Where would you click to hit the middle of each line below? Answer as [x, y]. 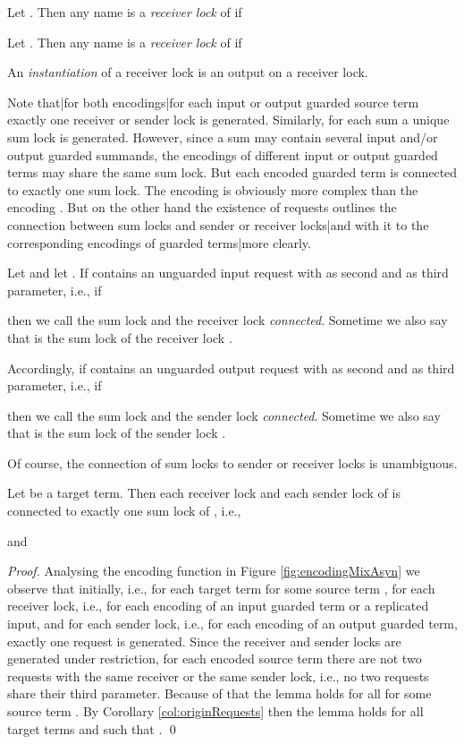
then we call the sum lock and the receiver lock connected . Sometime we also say [228, 320]
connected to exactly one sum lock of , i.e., [124, 511]
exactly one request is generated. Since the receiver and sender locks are [204, 641]
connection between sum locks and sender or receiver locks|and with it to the [218, 224]
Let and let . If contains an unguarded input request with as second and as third [228, 273]
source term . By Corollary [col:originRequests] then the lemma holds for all [215, 711]
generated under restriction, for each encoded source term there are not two [215, 658]
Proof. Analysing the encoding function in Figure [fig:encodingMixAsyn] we [214, 571]
